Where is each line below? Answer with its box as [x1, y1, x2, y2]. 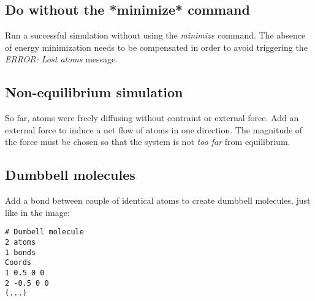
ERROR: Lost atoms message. [5, 53, 118, 65]
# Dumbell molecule [5, 228, 84, 237]
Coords [5, 258, 31, 267]
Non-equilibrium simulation [5, 83, 183, 102]
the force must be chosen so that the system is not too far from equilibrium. [5, 135, 290, 148]
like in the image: [5, 206, 70, 218]
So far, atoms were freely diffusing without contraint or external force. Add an [5, 111, 299, 124]
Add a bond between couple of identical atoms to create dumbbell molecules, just [5, 194, 311, 207]
